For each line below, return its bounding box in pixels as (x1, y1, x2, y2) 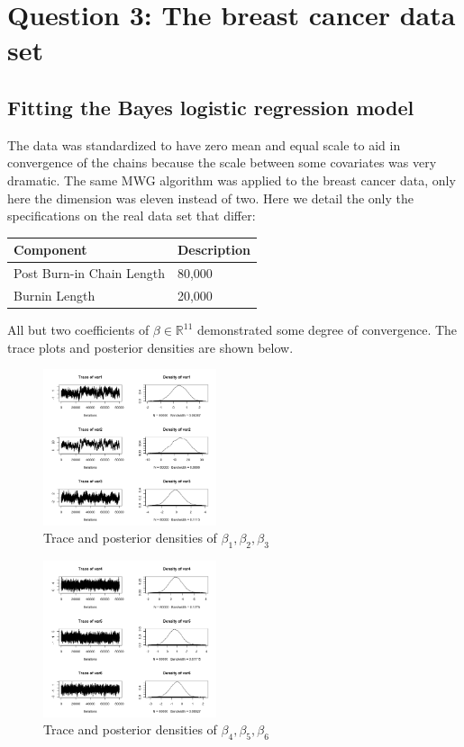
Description (177, 240, 250, 259)
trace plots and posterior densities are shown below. (7, 337, 294, 356)
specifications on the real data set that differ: (7, 206, 256, 225)
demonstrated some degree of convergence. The (197, 320, 458, 339)
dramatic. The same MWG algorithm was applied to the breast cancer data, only (7, 170, 456, 189)
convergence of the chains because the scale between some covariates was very (7, 153, 437, 172)
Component (14, 240, 87, 259)
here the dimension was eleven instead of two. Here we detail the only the (7, 188, 414, 207)
